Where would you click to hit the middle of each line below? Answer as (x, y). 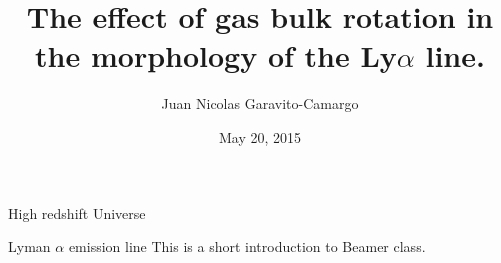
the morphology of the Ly (216, 55)
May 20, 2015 (260, 136)
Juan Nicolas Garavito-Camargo (260, 103)
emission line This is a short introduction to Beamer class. (247, 246)
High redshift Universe (77, 212)
